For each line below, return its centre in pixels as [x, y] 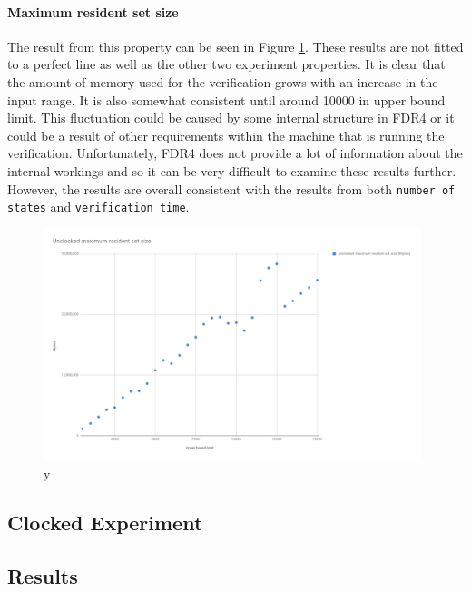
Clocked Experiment [105, 523]
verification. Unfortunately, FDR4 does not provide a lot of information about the [235, 153]
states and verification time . [98, 207]
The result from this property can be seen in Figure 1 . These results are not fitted [235, 46]
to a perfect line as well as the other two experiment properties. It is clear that [226, 64]
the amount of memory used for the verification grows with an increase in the [223, 81]
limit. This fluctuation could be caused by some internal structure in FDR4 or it [231, 118]
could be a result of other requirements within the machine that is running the [226, 135]
